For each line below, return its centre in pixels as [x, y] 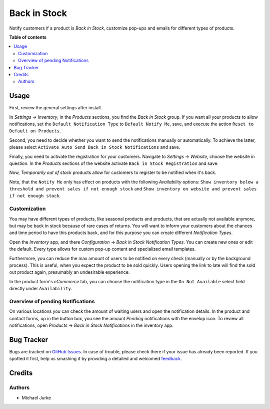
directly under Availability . [41, 289]
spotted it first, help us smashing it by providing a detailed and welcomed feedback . [96, 359]
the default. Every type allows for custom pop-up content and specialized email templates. [102, 249]
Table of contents [28, 37]
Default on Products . [35, 131]
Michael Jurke [36, 397]
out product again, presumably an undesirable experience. [69, 272]
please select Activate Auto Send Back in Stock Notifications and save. [95, 147]
